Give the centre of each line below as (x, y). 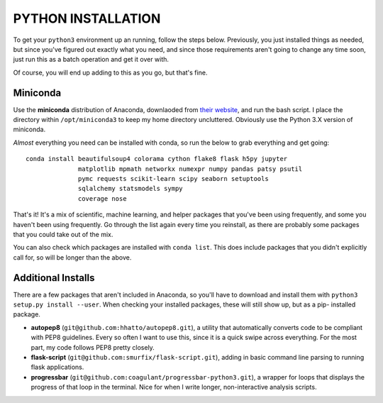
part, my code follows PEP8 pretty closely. (93, 347)
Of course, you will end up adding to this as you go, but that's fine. (110, 72)
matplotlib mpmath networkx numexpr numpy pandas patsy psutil (190, 169)
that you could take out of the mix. (63, 234)
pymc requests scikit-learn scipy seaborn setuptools (173, 178)
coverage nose (102, 198)
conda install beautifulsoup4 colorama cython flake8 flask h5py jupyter (157, 159)
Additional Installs (54, 278)
